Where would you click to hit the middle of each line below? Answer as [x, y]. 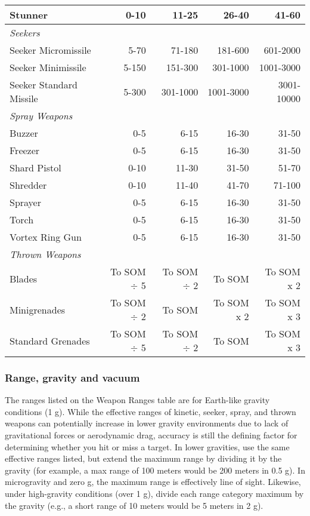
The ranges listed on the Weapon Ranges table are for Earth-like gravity [137, 400]
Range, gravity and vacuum [72, 377]
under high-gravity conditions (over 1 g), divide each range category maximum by [154, 493]
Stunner [29, 15]
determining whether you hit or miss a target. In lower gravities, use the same [147, 446]
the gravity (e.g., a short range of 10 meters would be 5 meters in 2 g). [134, 505]
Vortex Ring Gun [46, 237]
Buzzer [24, 133]
